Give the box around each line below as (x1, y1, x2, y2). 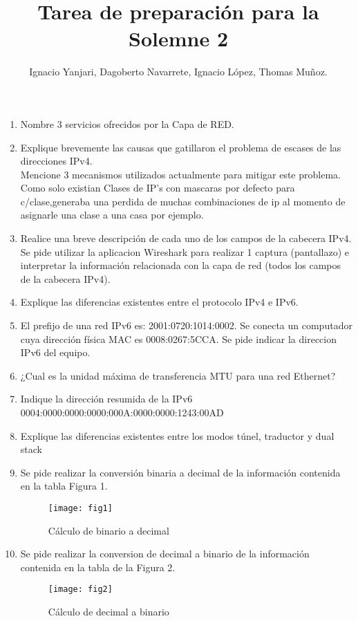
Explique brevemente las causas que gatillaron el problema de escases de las (20, 140, 341, 154)
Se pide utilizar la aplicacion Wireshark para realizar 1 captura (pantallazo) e (20, 244, 350, 259)
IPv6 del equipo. (20, 345, 91, 360)
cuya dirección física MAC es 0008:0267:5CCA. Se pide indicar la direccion (20, 331, 337, 346)
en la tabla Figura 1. (20, 479, 108, 493)
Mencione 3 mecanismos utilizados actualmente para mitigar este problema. (20, 167, 341, 181)
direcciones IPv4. (20, 154, 93, 168)
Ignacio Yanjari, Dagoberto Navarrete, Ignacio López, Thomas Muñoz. (29, 64, 328, 79)
